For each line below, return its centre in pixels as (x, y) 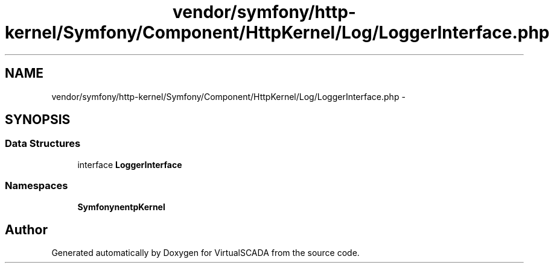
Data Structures (43, 144)
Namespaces (37, 186)
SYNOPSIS (38, 120)
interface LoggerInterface (130, 164)
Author (26, 229)
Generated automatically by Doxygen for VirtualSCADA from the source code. (205, 253)
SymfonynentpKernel (121, 207)
